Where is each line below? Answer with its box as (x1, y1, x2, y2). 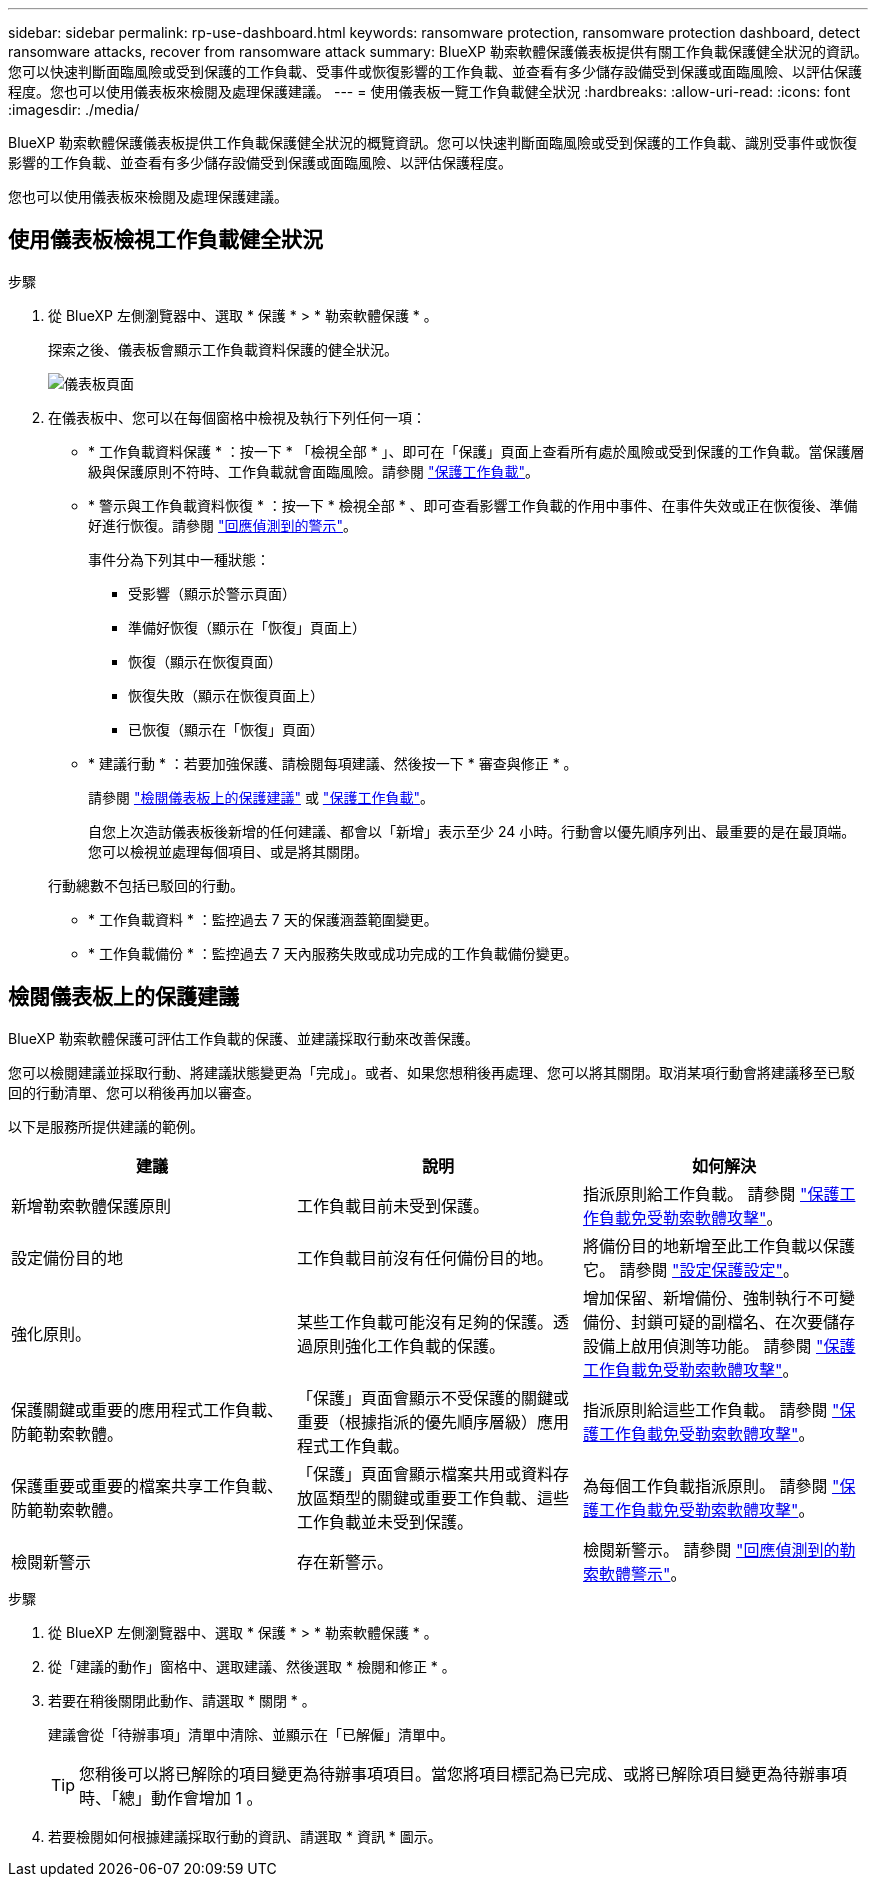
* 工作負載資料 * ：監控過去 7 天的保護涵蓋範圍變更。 (88, 910, 438, 928)
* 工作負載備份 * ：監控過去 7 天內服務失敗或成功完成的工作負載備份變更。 (88, 944, 578, 962)
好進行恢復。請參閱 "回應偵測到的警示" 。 (88, 516, 357, 534)
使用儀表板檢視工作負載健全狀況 (8, 227, 323, 253)
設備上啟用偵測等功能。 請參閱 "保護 (582, 1335, 856, 1356)
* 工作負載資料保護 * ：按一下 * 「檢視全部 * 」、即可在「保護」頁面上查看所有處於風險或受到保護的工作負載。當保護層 (88, 442, 865, 460)
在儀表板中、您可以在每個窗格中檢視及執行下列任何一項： (48, 408, 426, 426)
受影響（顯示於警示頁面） (128, 584, 296, 602)
